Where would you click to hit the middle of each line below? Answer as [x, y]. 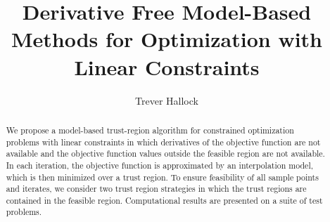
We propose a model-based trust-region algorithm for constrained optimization [150, 130]
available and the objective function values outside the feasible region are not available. [165, 154]
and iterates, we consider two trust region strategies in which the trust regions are [156, 189]
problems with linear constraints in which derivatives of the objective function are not [163, 142]
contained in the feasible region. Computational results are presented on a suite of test [164, 200]
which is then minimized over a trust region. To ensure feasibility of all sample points [162, 177]
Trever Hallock [167, 100]
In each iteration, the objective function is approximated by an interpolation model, [159, 165]
